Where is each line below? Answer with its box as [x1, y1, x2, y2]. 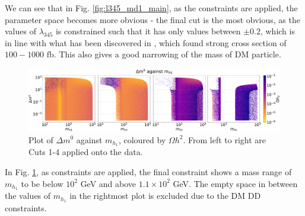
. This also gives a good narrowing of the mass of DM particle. [53, 48, 281, 60]
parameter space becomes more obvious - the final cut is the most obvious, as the [5, 13, 300, 25]
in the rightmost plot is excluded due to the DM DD [69, 189, 261, 202]
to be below [21, 177, 63, 189]
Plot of [28, 133, 53, 146]
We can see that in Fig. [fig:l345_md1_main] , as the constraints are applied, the [5, 2, 298, 14]
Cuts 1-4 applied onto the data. [28, 146, 143, 158]
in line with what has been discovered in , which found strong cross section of [5, 36, 287, 49]
